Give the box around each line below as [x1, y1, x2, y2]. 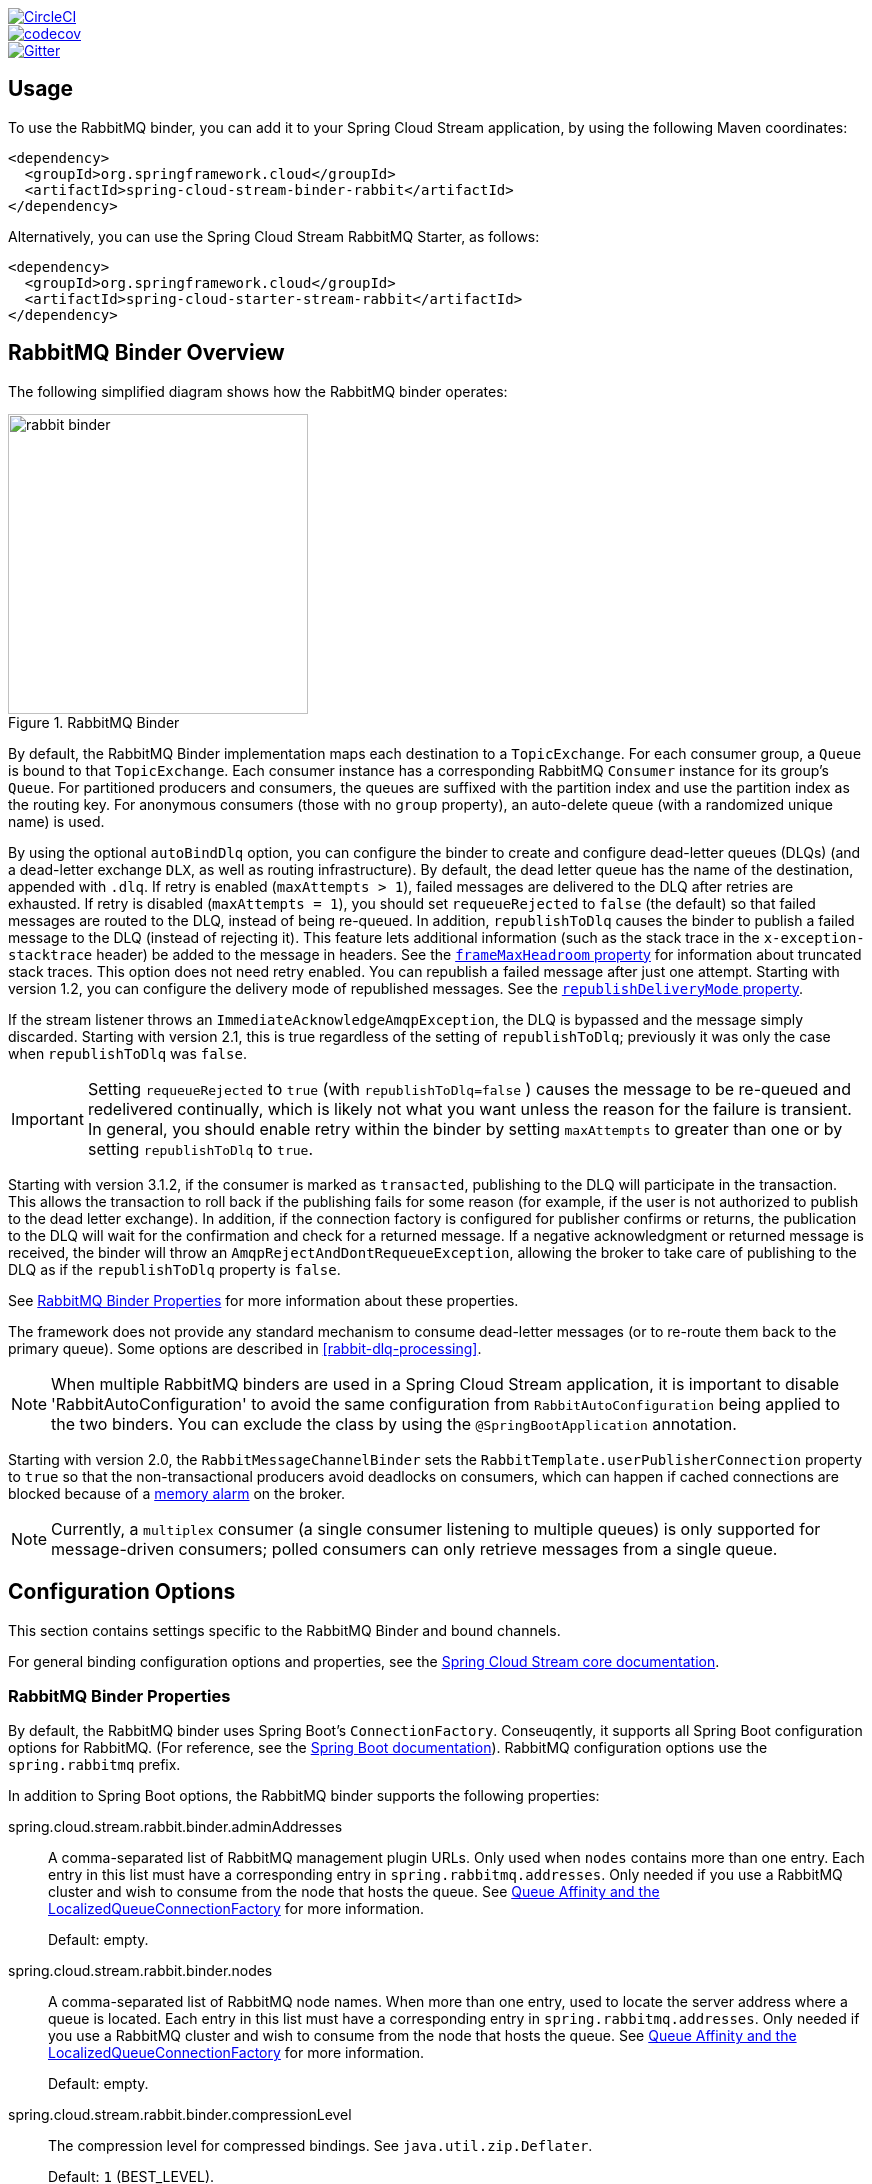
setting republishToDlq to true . [87, 1138, 314, 1159]
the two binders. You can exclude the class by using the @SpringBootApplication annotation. [51, 1413, 737, 1434]
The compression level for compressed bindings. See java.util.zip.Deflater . [48, 2137, 593, 2155]
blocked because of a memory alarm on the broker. [8, 1484, 345, 1502]
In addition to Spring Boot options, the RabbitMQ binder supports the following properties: [8, 1787, 600, 1805]
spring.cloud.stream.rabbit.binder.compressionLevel [8, 2106, 352, 2124]
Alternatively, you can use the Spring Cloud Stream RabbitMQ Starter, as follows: [8, 227, 540, 245]
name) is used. [8, 812, 105, 830]
